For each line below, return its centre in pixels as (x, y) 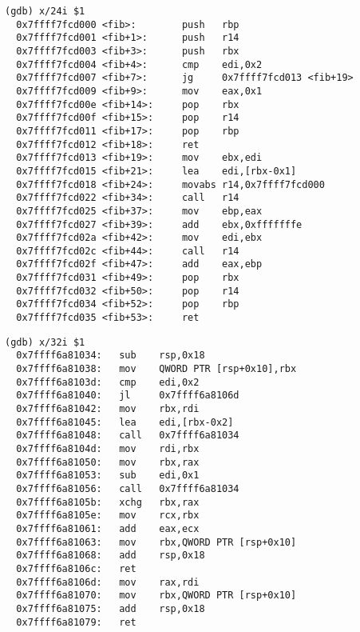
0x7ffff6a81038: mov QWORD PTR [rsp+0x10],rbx (156, 369)
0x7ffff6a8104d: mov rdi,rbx (108, 449)
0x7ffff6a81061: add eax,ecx (108, 528)
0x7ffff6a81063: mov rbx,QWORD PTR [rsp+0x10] (156, 542)
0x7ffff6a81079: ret (76, 622)
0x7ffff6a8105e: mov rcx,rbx (108, 516)
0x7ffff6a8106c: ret (76, 568)
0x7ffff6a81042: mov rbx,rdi (108, 409)
